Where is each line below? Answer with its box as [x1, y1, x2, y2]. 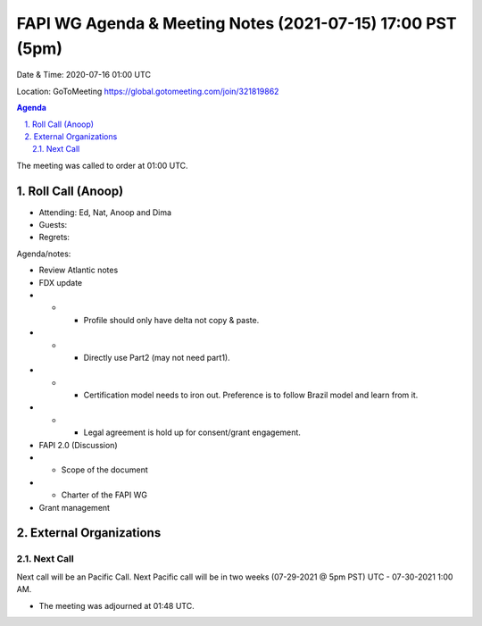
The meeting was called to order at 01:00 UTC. [16, 160, 188, 171]
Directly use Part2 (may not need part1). [83, 352, 231, 363]
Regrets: [38, 232, 71, 243]
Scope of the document [61, 464, 149, 475]
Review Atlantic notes [38, 264, 119, 276]
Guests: [38, 219, 68, 230]
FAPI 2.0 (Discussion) [38, 439, 118, 450]
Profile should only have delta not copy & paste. [83, 314, 260, 325]
